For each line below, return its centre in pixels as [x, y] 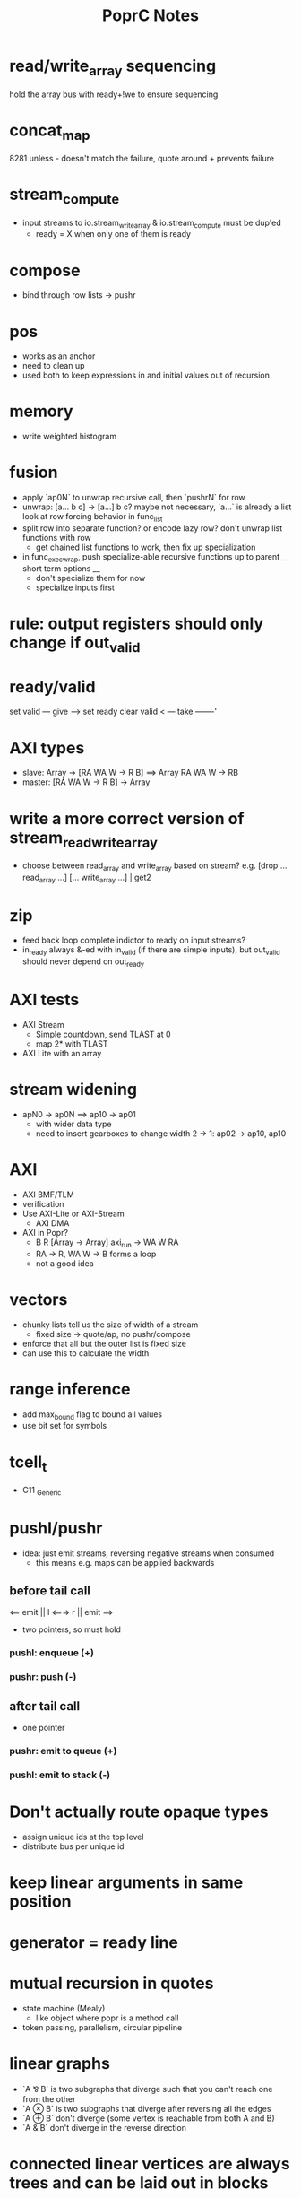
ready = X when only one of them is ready [113, 234]
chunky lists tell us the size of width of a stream [110, 1325]
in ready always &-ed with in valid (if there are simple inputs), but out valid [151, 951]
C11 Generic [42, 1491]
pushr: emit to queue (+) [64, 1751]
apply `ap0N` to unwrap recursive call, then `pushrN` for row [134, 498]
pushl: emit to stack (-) [60, 1775]
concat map [50, 132]
